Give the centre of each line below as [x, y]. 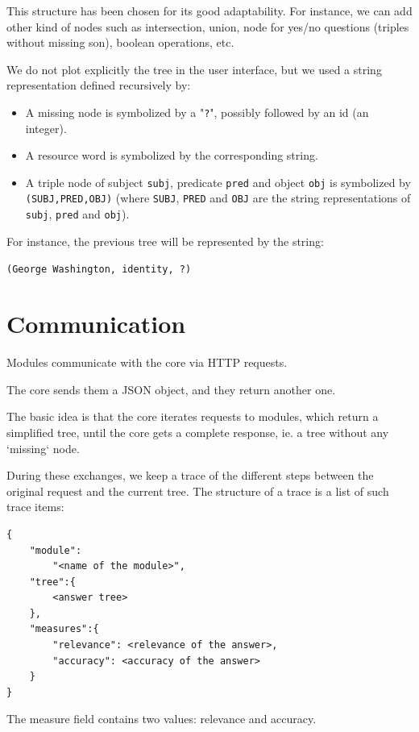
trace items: [35, 507]
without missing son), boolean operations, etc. [120, 42]
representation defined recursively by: [99, 85]
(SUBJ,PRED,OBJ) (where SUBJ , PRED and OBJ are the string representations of [218, 198]
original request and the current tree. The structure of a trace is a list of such [198, 491]
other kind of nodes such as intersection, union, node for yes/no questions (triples [208, 26]
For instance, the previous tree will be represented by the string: [165, 241]
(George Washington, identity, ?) [99, 270]
